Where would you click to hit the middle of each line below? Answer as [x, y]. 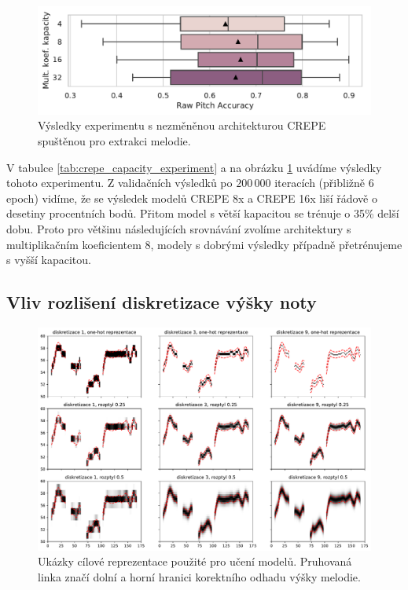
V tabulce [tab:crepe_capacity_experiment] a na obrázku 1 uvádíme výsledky [194, 167]
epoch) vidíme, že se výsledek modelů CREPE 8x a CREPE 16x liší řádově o [192, 198]
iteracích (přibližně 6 [324, 183]
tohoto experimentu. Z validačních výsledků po [119, 183]
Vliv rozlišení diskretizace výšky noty [162, 302]
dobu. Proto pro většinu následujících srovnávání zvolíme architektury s [179, 229]
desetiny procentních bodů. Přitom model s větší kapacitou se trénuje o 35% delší [203, 213]
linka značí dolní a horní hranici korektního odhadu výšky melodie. [199, 576]
